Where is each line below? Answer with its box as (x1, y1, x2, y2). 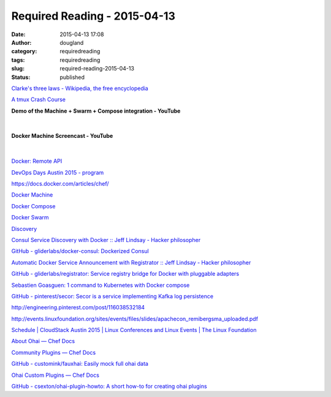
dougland (59, 39, 84, 46)
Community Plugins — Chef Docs (11, 349, 96, 356)
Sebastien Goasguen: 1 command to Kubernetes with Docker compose (11, 281, 190, 289)
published (59, 74, 85, 81)
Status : (11, 74, 31, 81)
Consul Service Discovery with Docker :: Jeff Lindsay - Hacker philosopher (11, 236, 201, 243)
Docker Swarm (11, 214, 49, 221)
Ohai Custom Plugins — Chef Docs (11, 371, 99, 379)
